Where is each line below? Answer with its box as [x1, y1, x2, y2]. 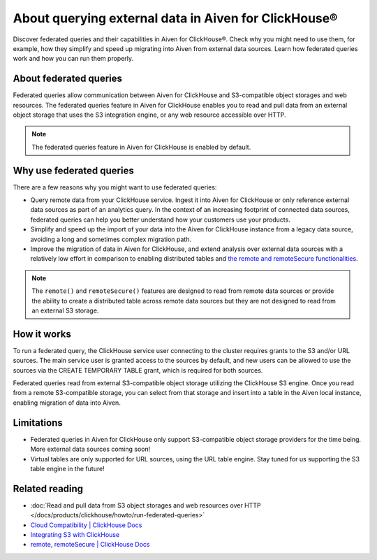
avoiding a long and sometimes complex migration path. [30, 235, 192, 243]
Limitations [13, 417, 63, 429]
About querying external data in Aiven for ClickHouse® [13, 10, 338, 26]
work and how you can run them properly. [13, 55, 134, 63]
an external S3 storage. [31, 306, 99, 315]
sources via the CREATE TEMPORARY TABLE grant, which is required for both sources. [13, 366, 263, 374]
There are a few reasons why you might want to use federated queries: [13, 182, 217, 192]
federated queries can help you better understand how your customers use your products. [30, 215, 291, 224]
